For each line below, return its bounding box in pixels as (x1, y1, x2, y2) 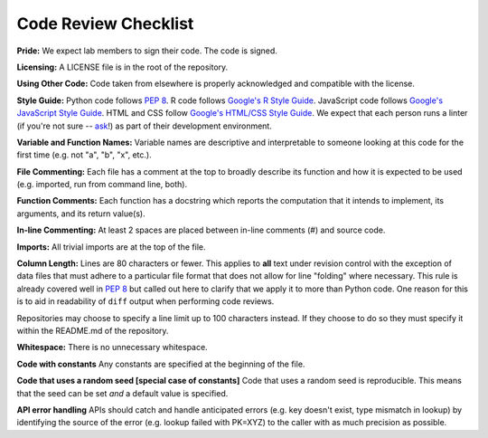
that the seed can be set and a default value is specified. (16, 387, 229, 398)
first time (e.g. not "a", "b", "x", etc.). (16, 149, 153, 160)
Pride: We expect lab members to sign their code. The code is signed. (16, 45, 277, 56)
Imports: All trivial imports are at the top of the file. (16, 241, 206, 252)
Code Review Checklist (16, 14, 194, 33)
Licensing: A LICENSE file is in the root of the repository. (16, 62, 229, 72)
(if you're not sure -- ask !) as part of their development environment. (16, 120, 273, 131)
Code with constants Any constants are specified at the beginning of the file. (16, 358, 305, 369)
